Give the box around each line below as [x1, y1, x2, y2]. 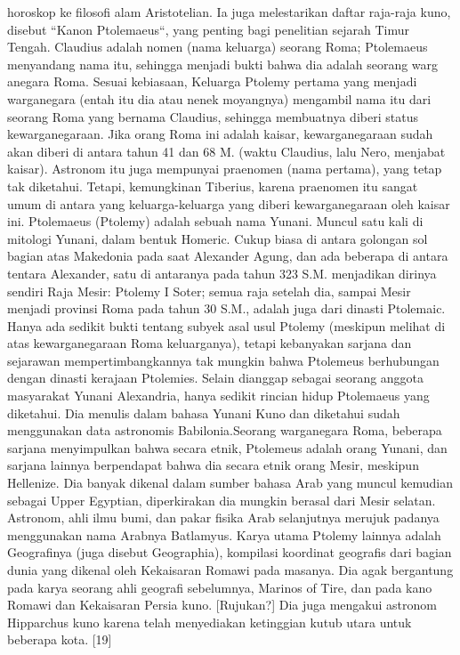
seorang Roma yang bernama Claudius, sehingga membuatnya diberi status [7, 107, 418, 125]
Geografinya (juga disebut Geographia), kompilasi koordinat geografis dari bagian [7, 543, 452, 562]
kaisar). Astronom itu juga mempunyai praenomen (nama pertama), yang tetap [7, 159, 442, 178]
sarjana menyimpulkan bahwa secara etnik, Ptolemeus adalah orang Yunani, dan [7, 438, 448, 457]
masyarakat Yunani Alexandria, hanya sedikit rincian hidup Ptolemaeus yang [7, 386, 430, 405]
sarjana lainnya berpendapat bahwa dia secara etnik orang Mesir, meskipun [7, 456, 419, 474]
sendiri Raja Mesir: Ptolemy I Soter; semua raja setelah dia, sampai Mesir [7, 281, 411, 300]
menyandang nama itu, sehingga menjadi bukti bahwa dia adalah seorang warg [7, 54, 439, 73]
